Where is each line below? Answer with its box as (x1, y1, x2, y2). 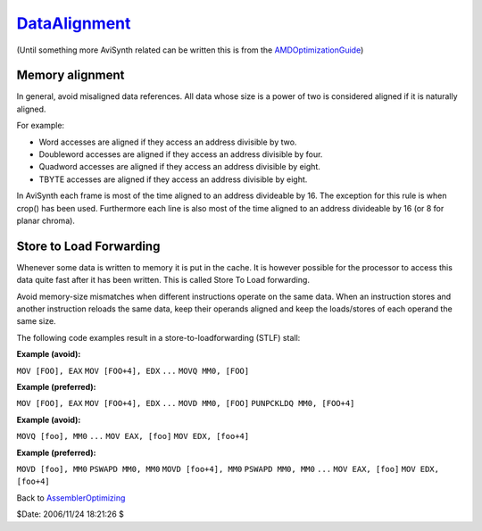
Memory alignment (16, 68, 125, 83)
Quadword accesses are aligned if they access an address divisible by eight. (38, 162, 321, 172)
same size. (16, 316, 57, 327)
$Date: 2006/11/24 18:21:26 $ (16, 509, 124, 519)
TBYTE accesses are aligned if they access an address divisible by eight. (38, 174, 308, 185)
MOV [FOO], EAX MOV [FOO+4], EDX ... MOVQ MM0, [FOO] (16, 366, 250, 376)
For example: (16, 120, 65, 131)
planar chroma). (16, 215, 76, 226)
